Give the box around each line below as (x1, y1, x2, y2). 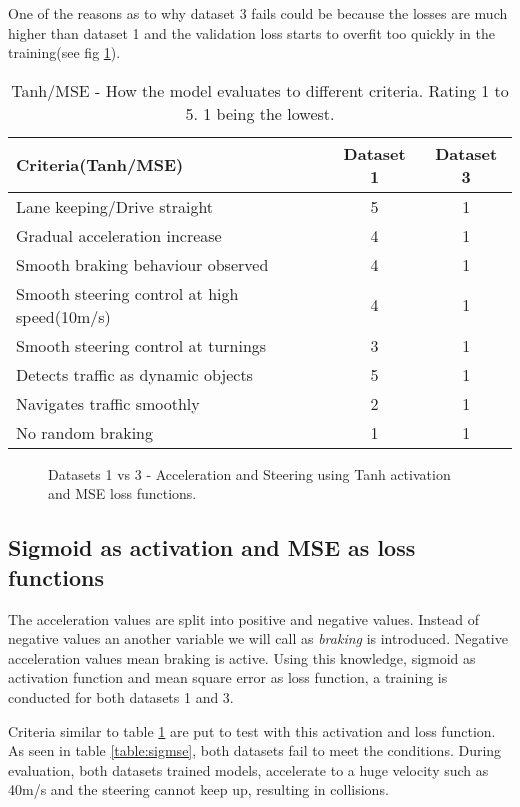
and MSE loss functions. (48, 483, 197, 504)
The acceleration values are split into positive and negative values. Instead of (8, 608, 479, 629)
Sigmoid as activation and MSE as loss (8, 532, 416, 563)
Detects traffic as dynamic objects (16, 362, 253, 386)
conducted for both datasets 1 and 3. (8, 686, 234, 707)
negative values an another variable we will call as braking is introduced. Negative (8, 628, 508, 649)
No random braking (16, 420, 154, 444)
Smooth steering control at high (16, 281, 239, 305)
